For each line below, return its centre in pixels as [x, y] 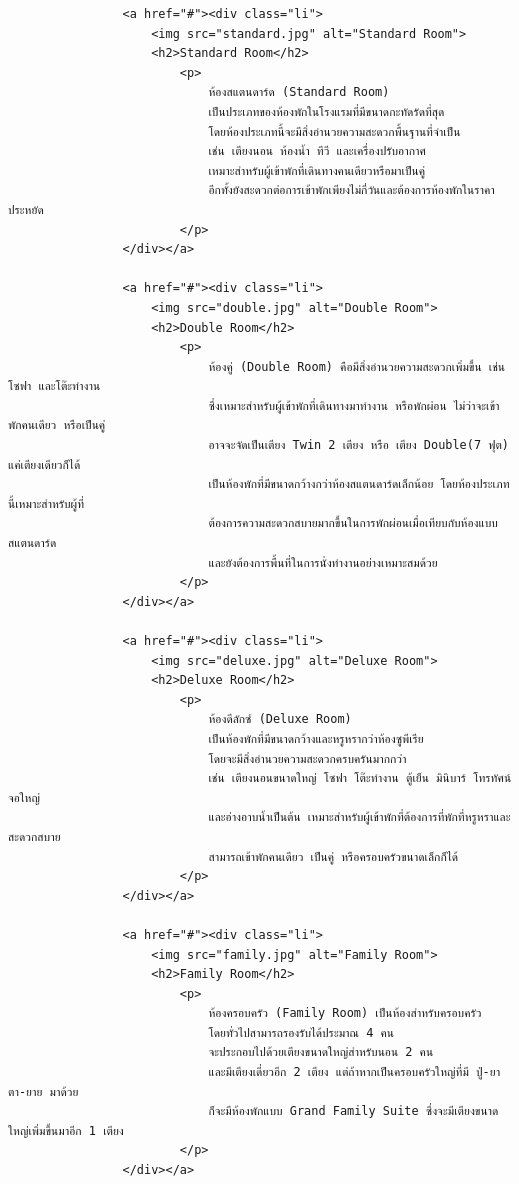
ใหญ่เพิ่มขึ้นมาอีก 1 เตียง [66, 1130]
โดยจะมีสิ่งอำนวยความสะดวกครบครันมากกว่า [307, 758]
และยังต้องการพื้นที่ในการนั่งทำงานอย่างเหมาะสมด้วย [323, 562]
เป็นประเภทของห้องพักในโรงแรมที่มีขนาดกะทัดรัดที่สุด [326, 111]
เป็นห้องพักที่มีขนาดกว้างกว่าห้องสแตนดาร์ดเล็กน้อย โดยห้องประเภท [359, 484]
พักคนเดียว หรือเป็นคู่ [57, 425]
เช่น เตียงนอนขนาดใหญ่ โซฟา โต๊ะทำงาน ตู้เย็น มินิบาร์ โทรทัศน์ [360, 778]
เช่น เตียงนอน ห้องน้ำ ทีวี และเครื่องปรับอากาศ [317, 151]
